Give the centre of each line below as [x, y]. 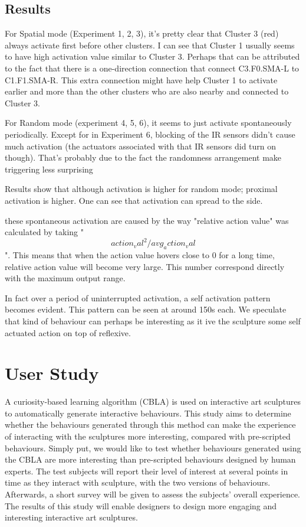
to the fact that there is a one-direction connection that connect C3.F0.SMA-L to [152, 68]
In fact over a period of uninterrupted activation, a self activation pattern [138, 297]
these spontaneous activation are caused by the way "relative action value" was [147, 220]
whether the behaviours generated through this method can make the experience [150, 424]
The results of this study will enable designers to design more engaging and [141, 505]
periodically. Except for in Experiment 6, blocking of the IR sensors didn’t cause [150, 134]
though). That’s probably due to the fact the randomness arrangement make [143, 157]
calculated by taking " [44, 232]
